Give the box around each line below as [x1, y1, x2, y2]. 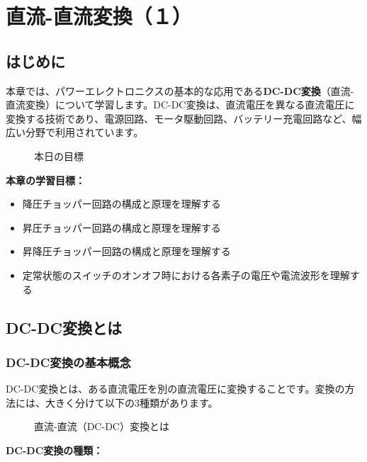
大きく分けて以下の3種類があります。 [45, 395, 218, 410]
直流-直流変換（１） [6, 1, 192, 30]
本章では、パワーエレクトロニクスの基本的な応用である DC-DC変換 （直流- [6, 83, 354, 98]
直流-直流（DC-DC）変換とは [34, 419, 169, 434]
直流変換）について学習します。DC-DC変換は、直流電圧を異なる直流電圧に [6, 97, 355, 112]
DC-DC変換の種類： [6, 442, 103, 457]
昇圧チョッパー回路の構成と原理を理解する [22, 220, 221, 235]
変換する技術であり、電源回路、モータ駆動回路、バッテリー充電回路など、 [6, 111, 352, 125]
